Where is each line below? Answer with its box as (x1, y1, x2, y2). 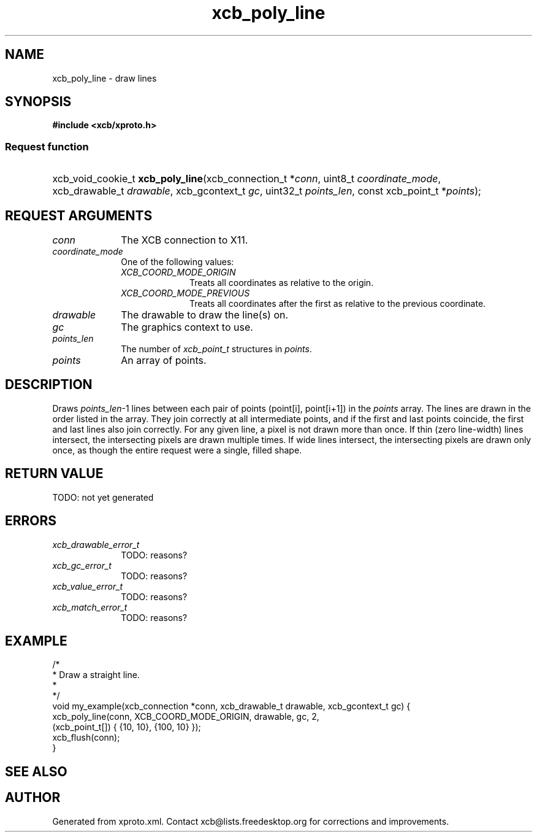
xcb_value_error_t (52, 580, 123, 592)
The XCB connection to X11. (121, 234, 248, 247)
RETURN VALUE (5, 466, 104, 482)
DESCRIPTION (5, 377, 93, 393)
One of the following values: (121, 256, 234, 268)
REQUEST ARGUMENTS (5, 207, 153, 223)
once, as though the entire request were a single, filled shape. (52, 444, 302, 455)
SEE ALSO (5, 763, 67, 779)
